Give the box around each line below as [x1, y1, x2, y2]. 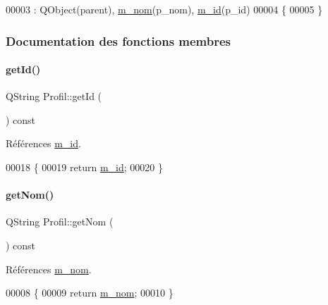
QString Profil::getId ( [6, 89, 102, 104]
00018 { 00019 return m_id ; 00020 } [6, 160, 163, 175]
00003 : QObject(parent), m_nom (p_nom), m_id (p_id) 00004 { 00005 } [6, 2, 323, 16]
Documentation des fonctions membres [6, 32, 231, 49]
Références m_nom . [6, 261, 92, 276]
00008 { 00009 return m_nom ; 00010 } [6, 285, 174, 300]
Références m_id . [6, 136, 81, 151]
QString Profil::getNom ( [6, 214, 114, 229]
